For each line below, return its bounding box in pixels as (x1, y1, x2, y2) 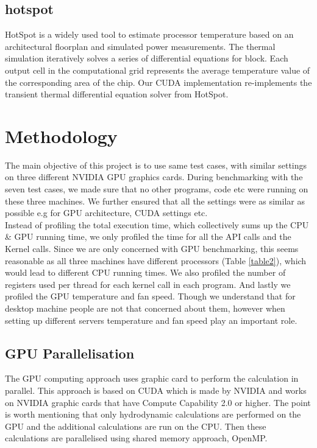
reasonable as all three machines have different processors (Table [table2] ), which (5, 254, 307, 267)
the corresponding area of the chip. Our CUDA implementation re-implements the (5, 75, 312, 88)
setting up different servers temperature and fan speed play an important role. (5, 313, 297, 326)
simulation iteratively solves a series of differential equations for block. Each (5, 52, 288, 65)
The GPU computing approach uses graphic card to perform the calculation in (5, 372, 299, 385)
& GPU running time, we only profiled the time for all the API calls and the (5, 230, 291, 243)
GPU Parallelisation (5, 343, 135, 362)
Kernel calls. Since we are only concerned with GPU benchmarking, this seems (5, 242, 299, 255)
